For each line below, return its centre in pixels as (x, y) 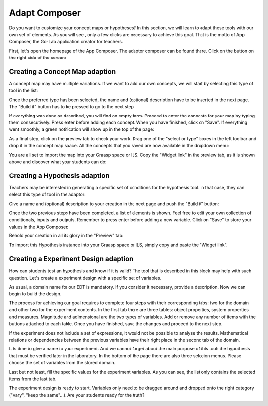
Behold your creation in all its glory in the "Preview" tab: (66, 236)
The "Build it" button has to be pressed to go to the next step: (72, 107)
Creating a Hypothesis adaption (59, 176)
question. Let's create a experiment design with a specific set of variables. (85, 278)
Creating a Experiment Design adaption (71, 259)
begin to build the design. (35, 294)
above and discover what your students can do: (58, 162)
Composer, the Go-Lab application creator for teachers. (66, 42)
